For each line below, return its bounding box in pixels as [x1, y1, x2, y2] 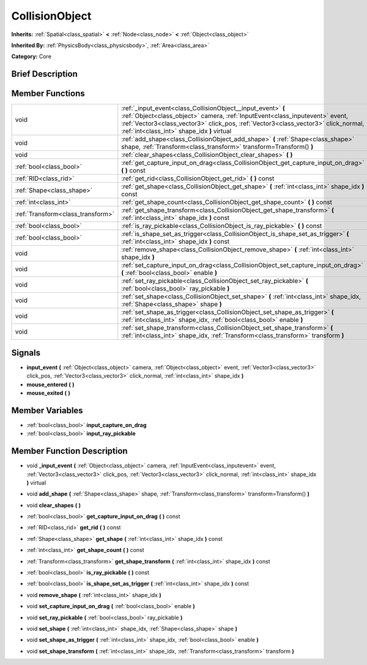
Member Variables [11, 405, 83, 416]
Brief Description [11, 69, 78, 79]
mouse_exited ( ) [26, 389, 70, 397]
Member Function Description [11, 446, 128, 457]
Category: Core [11, 53, 52, 61]
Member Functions [11, 89, 85, 99]
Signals [11, 347, 41, 358]
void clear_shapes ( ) [26, 501, 81, 509]
